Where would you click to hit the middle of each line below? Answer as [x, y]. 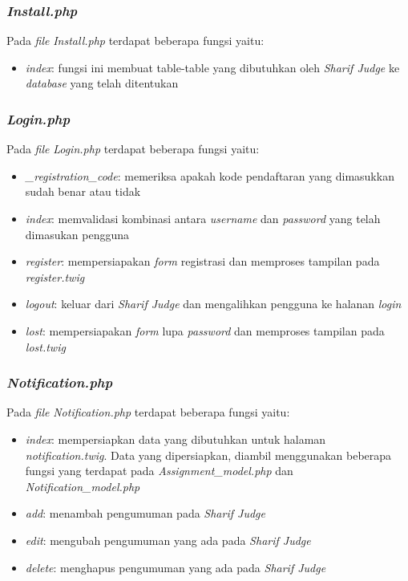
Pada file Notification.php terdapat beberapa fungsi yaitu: [148, 412]
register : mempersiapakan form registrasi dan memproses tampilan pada [202, 261]
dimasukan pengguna [77, 234]
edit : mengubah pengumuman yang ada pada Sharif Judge [168, 540]
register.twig [55, 276]
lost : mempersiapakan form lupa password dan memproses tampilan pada [205, 330]
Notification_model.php [83, 486]
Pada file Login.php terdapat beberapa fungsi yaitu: [133, 149]
